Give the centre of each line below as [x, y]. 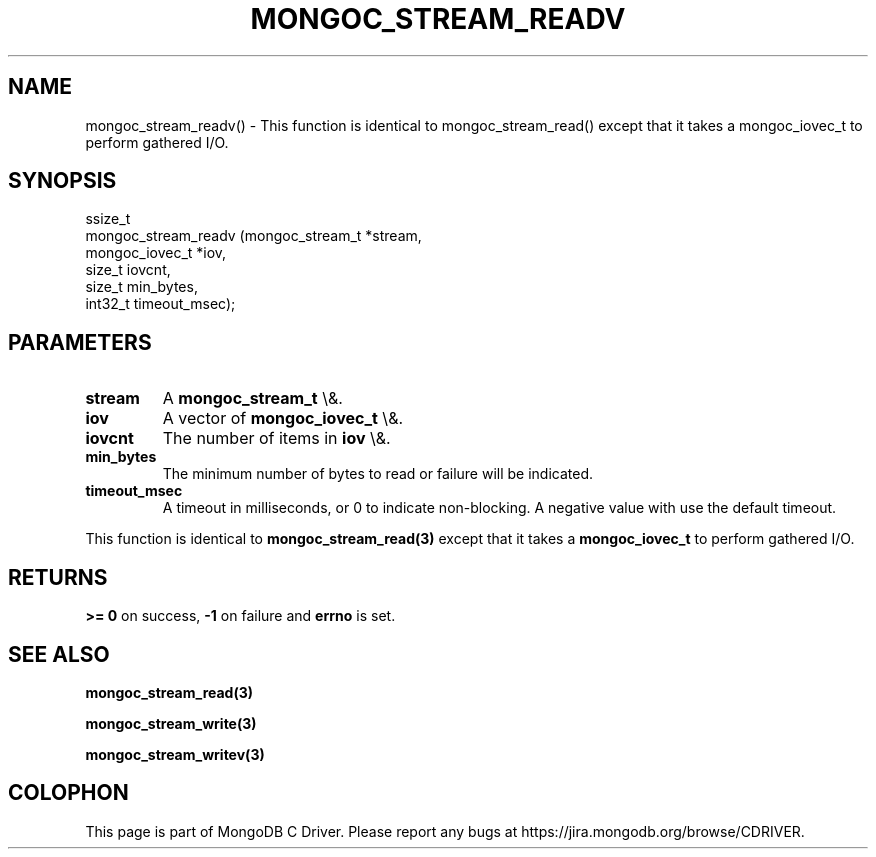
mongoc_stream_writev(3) [175, 754]
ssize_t [108, 219]
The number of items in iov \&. [276, 438]
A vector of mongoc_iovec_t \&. [283, 418]
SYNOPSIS [62, 181]
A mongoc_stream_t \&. [252, 398]
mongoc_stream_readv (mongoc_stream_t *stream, [253, 236]
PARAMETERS [80, 342]
